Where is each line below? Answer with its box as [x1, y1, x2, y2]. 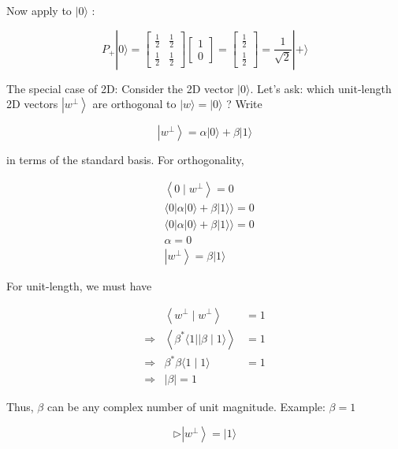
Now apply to [6, 2, 72, 18]
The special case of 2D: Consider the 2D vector [6, 80, 234, 96]
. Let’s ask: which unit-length [250, 80, 392, 96]
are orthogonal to [92, 95, 177, 112]
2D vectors [6, 95, 58, 112]
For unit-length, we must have [6, 277, 152, 294]
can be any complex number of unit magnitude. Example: [46, 398, 325, 415]
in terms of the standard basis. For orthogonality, [6, 152, 244, 168]
